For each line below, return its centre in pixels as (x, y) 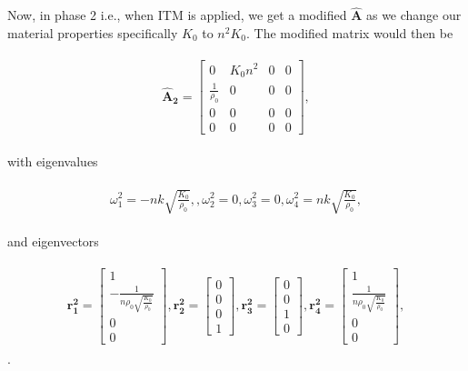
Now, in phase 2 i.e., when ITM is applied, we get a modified (177, 15)
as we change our (413, 15)
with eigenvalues (53, 161)
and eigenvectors (53, 241)
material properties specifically (93, 32)
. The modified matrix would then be (350, 32)
